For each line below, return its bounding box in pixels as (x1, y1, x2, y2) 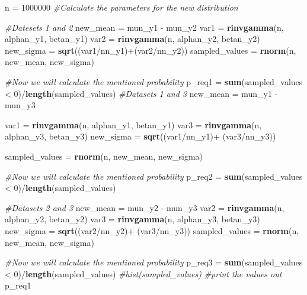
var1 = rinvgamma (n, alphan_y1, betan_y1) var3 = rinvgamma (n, (5, 118, 262, 131)
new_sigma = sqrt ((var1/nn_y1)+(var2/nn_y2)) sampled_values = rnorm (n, (5, 44, 296, 56)
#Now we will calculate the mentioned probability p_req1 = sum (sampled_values (5, 75, 303, 87)
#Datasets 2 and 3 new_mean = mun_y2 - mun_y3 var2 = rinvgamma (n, (5, 201, 284, 213)
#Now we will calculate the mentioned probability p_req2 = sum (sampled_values (5, 170, 303, 182)
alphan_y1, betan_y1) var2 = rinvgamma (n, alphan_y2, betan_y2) (5, 33, 260, 45)
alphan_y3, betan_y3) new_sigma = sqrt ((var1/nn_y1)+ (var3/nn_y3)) (5, 130, 276, 142)
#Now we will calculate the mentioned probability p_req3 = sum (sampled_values (5, 256, 303, 268)
